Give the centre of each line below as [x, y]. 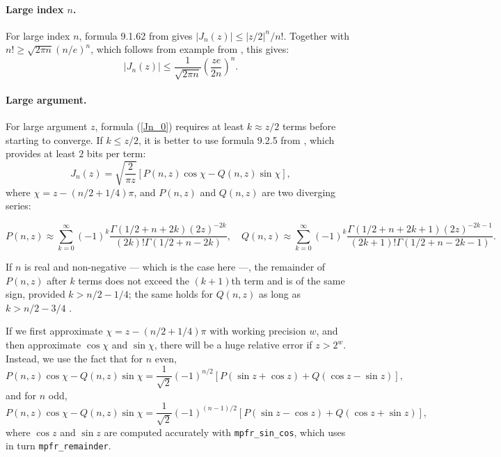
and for [21, 395]
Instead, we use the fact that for [74, 358]
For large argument [47, 126]
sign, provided [35, 294]
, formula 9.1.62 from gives [136, 35]
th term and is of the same [288, 280]
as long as [280, 294]
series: [18, 206]
